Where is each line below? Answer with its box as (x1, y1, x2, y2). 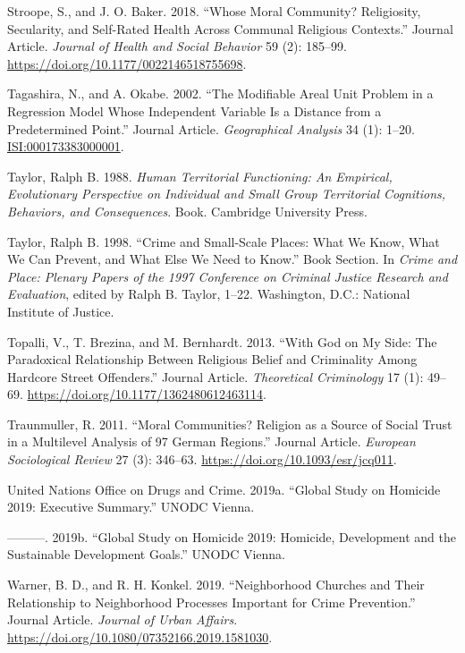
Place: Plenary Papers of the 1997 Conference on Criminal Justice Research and (7, 267, 448, 285)
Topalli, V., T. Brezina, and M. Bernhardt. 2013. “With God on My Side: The (7, 332, 437, 351)
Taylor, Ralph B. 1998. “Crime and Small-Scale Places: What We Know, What (7, 232, 440, 250)
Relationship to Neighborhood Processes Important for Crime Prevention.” (7, 592, 416, 611)
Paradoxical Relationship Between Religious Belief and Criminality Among (7, 350, 418, 369)
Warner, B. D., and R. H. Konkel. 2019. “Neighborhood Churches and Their (7, 575, 425, 594)
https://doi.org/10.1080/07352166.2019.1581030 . (7, 627, 273, 646)
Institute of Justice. (7, 301, 114, 320)
